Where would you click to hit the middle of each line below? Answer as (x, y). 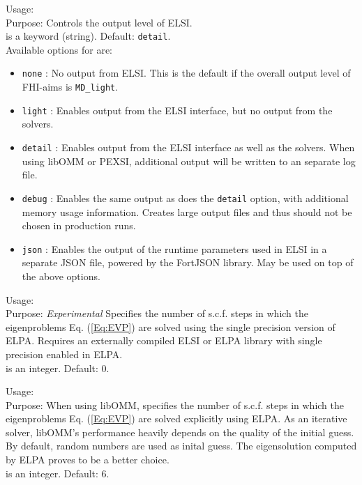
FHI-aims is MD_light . (70, 87)
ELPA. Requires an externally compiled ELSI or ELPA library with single (164, 340)
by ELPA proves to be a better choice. (88, 460)
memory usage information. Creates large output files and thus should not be (187, 211)
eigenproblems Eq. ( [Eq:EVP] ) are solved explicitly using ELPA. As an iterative (176, 418)
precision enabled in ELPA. (64, 354)
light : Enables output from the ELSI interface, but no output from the (177, 110)
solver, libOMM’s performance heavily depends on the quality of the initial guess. (180, 432)
